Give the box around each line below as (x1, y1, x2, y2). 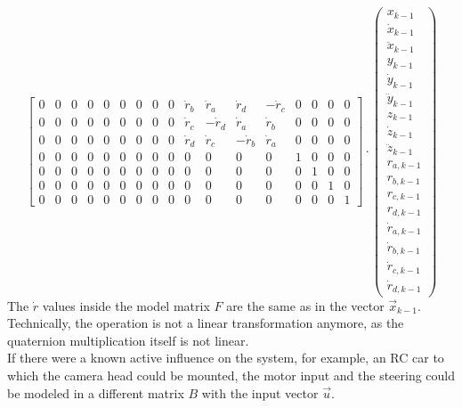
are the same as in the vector (226, 296, 385, 314)
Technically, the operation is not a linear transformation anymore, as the (7, 314, 404, 332)
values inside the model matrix (42, 296, 210, 314)
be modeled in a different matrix (7, 383, 184, 402)
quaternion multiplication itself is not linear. (7, 330, 249, 349)
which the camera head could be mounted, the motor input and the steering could (7, 365, 456, 384)
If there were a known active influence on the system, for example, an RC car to (7, 348, 444, 367)
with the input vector (201, 383, 319, 402)
